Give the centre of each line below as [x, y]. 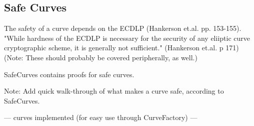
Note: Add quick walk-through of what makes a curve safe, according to [114, 91]
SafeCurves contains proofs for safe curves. [69, 74]
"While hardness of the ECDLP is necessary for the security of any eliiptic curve [127, 38]
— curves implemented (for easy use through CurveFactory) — [101, 117]
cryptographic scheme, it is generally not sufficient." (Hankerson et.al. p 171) [121, 48]
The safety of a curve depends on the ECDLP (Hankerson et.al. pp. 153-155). [123, 28]
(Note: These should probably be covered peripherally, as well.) [101, 57]
